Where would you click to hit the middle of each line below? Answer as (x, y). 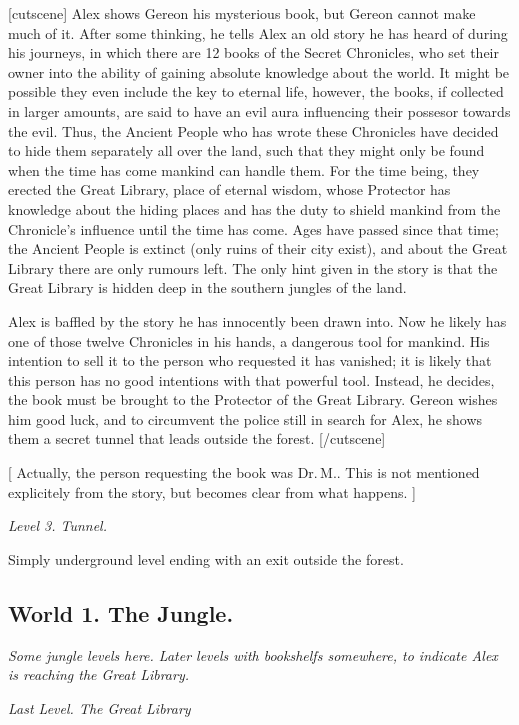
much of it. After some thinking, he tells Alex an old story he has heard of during (258, 32)
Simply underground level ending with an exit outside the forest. (206, 558)
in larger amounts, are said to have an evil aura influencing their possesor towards (259, 110)
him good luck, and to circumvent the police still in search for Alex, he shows (245, 418)
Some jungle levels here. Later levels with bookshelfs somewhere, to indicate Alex (253, 654)
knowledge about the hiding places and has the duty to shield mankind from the (254, 208)
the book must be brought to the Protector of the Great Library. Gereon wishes (253, 399)
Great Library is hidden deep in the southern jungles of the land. (207, 287)
